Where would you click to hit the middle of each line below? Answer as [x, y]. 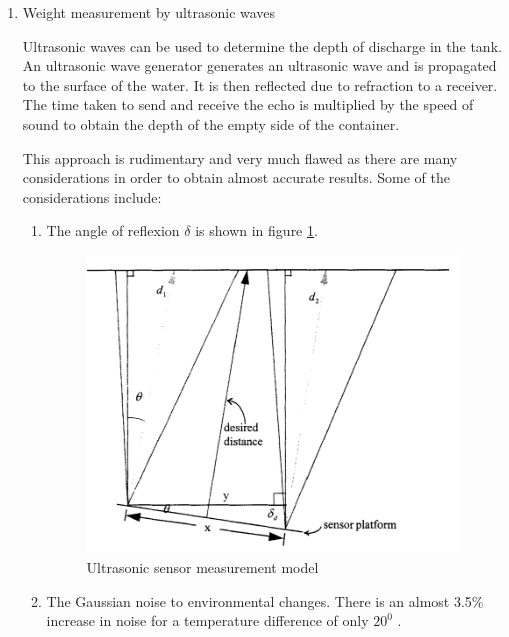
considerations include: [92, 196]
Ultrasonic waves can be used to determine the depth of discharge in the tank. [262, 45]
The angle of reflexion [113, 230]
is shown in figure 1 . [256, 230]
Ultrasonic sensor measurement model [202, 567]
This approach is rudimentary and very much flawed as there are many [240, 157]
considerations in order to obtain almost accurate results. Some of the [236, 177]
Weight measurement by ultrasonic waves [149, 12]
